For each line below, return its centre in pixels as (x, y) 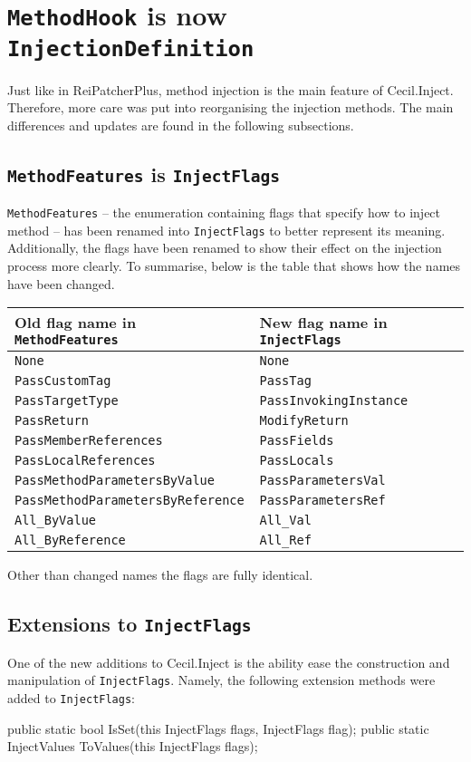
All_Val (285, 521)
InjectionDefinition (131, 48)
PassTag (285, 381)
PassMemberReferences (89, 441)
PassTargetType (67, 401)
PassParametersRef (322, 501)
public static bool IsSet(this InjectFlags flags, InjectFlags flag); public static (218, 728)
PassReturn (52, 421)
